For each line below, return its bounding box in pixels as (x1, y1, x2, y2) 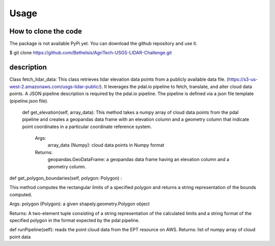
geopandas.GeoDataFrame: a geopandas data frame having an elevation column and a (47, 157, 229, 163)
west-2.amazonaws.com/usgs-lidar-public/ (9, 83, 100, 89)
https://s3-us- (228, 76, 258, 82)
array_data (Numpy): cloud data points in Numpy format (47, 142, 164, 148)
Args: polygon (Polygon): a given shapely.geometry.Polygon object (9, 201, 150, 207)
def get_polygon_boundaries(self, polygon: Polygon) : (9, 175, 122, 181)
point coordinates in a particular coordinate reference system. (22, 124, 152, 130)
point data (9, 234, 31, 240)
